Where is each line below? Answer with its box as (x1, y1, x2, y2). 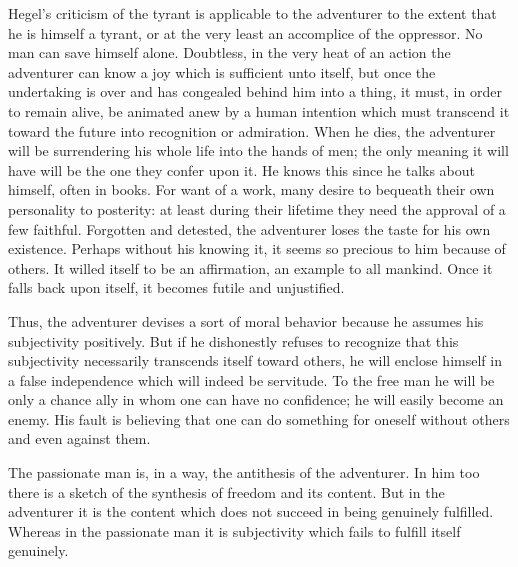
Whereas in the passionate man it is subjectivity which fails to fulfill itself (8, 520, 461, 541)
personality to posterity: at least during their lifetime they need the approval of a (8, 198, 506, 219)
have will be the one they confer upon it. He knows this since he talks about (8, 159, 475, 180)
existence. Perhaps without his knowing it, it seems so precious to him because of (8, 238, 506, 259)
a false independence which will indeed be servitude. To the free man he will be (8, 369, 495, 390)
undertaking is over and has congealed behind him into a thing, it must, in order (8, 81, 502, 102)
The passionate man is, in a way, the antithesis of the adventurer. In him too (8, 462, 480, 483)
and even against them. (8, 428, 151, 449)
